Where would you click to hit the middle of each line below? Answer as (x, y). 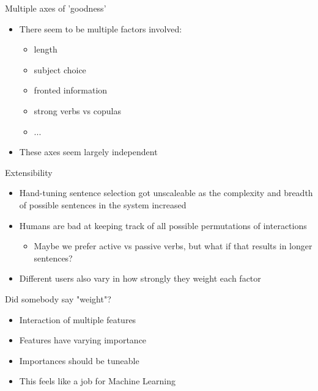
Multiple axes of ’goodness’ (56, 8)
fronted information (71, 90)
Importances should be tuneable (79, 360)
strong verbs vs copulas (77, 110)
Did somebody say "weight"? (58, 298)
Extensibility (29, 172)
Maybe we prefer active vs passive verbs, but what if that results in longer (173, 246)
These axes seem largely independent (88, 152)
